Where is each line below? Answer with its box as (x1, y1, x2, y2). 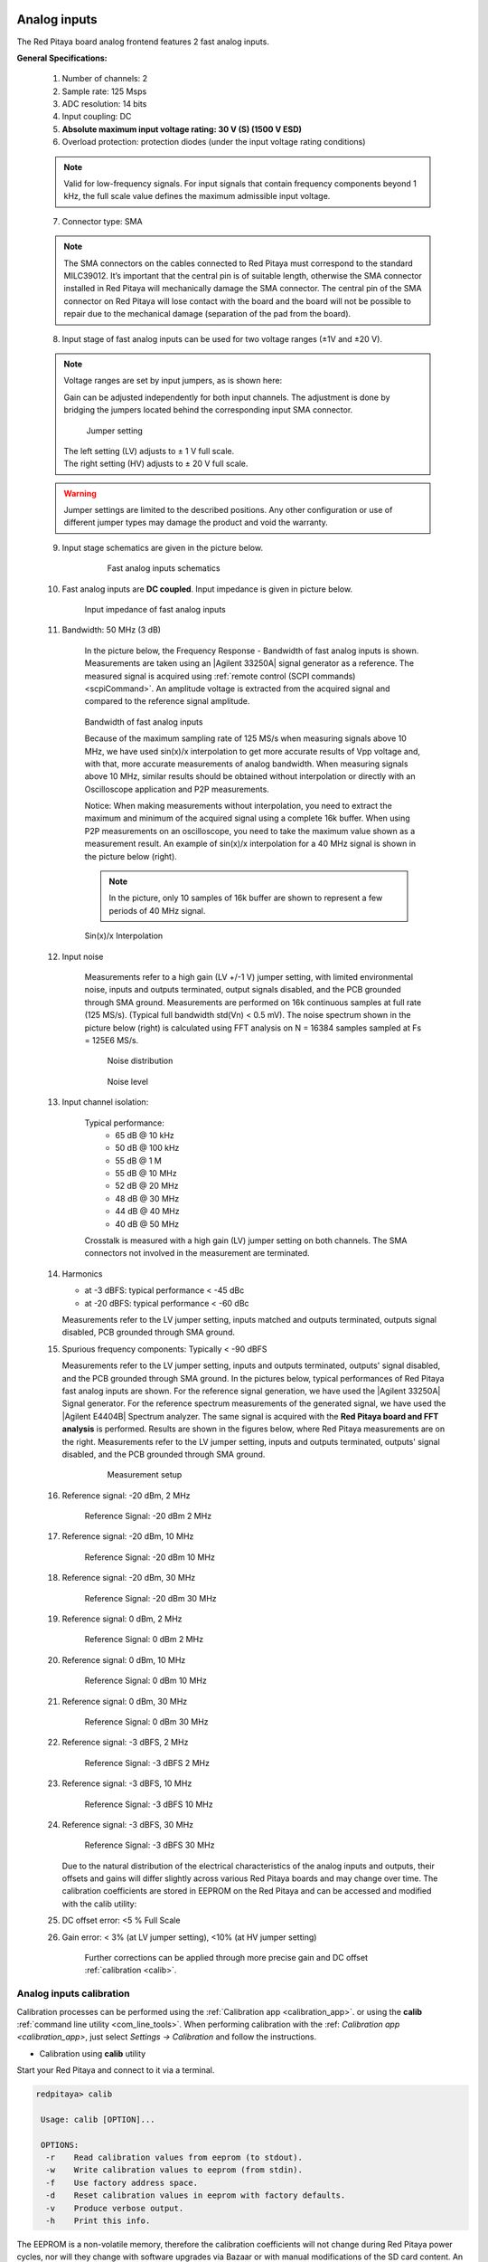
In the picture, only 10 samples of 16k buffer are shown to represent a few (108, 892, 383, 904)
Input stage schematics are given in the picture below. (61, 542, 264, 553)
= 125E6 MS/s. (84, 1034, 139, 1045)
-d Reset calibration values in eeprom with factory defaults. (45, 2191, 346, 2200)
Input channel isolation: (61, 1097, 149, 1107)
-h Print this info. (45, 2216, 151, 2226)
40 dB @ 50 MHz (115, 1218, 180, 1230)
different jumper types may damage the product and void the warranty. (63, 517, 329, 528)
